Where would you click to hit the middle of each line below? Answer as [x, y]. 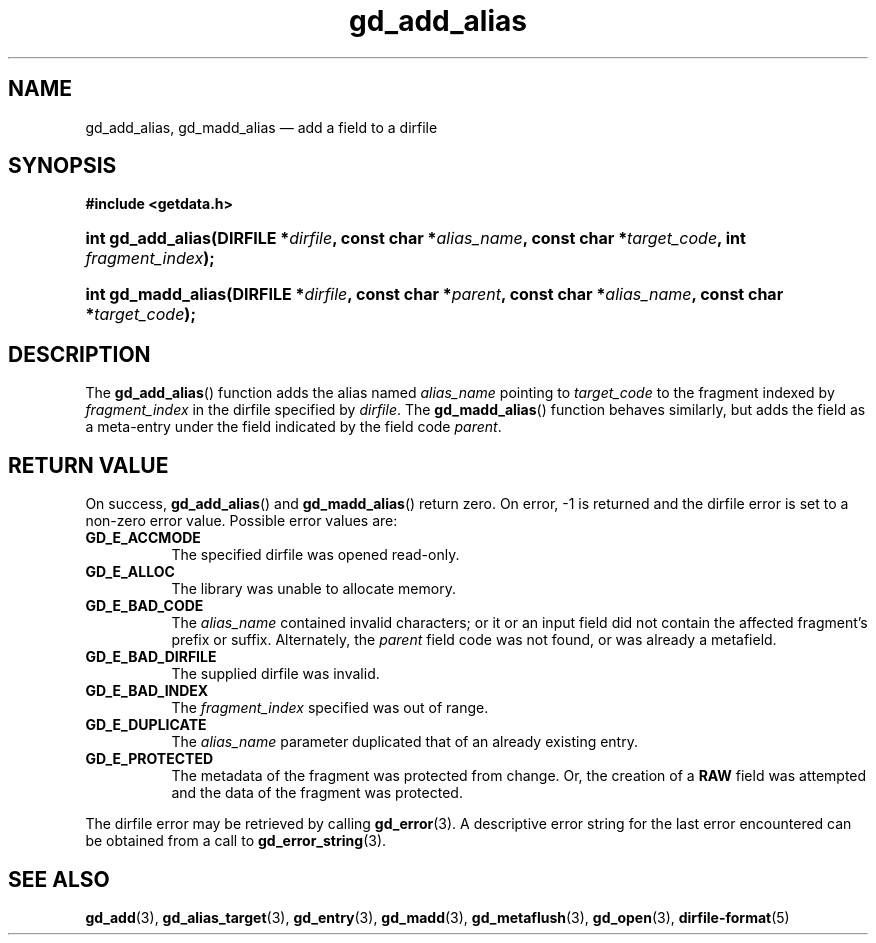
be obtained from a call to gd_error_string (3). [236, 841]
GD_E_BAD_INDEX [147, 691]
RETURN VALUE [88, 465]
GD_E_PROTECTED [149, 759]
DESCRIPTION [79, 354]
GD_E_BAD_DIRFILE [151, 657]
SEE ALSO [59, 879]
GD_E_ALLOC [130, 572]
